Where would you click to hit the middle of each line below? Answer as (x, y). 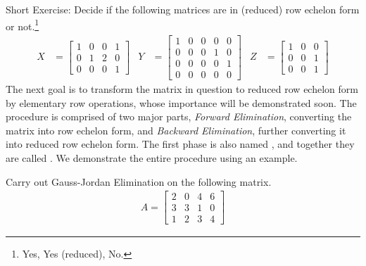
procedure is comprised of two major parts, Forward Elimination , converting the (179, 116)
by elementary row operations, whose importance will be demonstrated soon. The (181, 102)
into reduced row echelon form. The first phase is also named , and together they (180, 144)
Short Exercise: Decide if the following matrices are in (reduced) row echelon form (183, 9)
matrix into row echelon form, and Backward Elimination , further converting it (176, 130)
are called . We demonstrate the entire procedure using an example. (152, 157)
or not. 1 (23, 25)
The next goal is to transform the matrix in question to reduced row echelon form (182, 89)
